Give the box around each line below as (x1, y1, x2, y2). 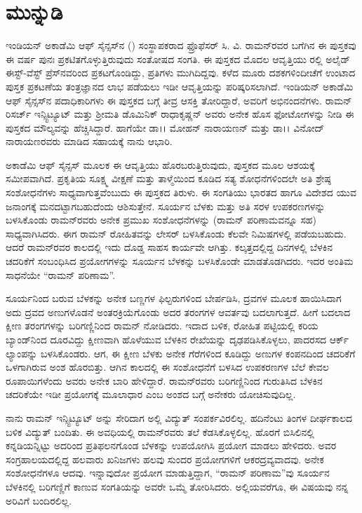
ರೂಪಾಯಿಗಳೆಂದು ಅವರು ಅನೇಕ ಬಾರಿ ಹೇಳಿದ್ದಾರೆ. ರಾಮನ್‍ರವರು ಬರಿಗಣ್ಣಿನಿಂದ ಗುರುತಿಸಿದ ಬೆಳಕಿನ (6, 373, 323, 388)
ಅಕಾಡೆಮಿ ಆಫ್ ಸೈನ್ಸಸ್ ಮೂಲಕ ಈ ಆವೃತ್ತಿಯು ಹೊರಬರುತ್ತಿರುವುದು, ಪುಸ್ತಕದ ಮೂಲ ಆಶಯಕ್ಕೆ (6, 157, 315, 172)
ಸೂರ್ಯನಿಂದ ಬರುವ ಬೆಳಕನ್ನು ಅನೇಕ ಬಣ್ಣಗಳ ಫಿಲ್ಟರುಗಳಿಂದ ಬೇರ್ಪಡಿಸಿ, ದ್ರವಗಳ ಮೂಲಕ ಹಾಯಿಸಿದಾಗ (6, 291, 342, 306)
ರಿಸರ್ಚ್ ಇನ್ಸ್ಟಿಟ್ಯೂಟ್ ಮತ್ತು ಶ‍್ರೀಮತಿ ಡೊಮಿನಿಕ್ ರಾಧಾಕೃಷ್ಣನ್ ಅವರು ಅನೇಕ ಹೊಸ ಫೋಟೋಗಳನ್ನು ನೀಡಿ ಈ (6, 107, 354, 121)
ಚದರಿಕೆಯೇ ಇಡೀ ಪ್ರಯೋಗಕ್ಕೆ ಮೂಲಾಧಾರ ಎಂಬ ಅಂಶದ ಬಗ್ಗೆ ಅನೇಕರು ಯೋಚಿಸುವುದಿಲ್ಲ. (6, 387, 296, 402)
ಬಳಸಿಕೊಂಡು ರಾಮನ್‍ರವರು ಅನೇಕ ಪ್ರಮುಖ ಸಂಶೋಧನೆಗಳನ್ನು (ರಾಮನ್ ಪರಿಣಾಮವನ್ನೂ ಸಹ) (6, 212, 317, 227)
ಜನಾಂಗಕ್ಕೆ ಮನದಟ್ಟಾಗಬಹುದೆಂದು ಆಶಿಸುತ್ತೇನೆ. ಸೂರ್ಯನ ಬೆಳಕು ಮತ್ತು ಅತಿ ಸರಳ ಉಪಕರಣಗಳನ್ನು (6, 198, 326, 213)
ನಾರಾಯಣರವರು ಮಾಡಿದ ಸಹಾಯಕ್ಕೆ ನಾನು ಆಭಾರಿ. (6, 134, 173, 149)
